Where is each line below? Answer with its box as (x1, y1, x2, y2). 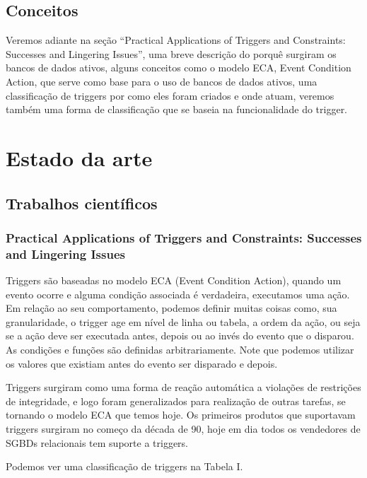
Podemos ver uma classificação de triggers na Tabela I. (6, 459, 243, 474)
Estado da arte (6, 143, 153, 172)
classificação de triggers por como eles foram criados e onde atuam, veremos (6, 88, 334, 103)
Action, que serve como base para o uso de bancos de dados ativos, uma (6, 74, 318, 88)
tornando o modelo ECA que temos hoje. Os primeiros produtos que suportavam (6, 407, 356, 422)
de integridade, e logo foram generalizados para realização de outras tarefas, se (6, 393, 346, 408)
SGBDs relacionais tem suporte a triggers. (6, 435, 188, 450)
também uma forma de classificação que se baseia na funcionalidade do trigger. (6, 102, 348, 117)
